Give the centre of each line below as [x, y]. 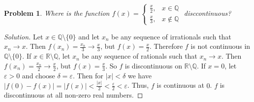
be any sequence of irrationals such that [171, 36]
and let [89, 36]
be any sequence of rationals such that [140, 56]
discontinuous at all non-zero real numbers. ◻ [74, 95]
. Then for [88, 75]
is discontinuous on [153, 65]
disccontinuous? [207, 13]
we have [140, 75]
